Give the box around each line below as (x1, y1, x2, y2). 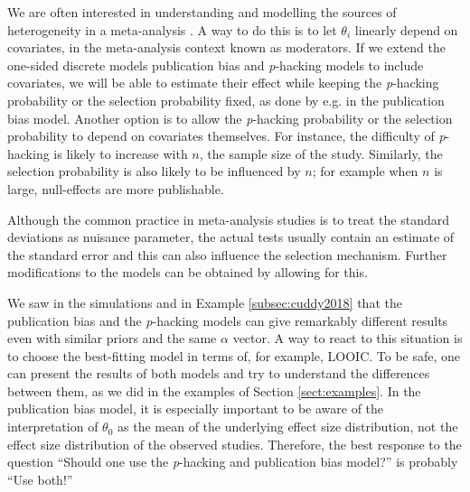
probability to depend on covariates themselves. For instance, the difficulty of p (7, 126, 446, 145)
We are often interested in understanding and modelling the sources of (7, 3, 397, 21)
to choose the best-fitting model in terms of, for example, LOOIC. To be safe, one (7, 346, 461, 365)
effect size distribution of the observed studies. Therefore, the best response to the (7, 434, 462, 453)
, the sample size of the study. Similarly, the (199, 144, 443, 162)
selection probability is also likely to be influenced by (7, 162, 301, 181)
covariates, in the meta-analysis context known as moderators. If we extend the (7, 38, 446, 57)
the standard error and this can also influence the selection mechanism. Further (7, 245, 447, 264)
